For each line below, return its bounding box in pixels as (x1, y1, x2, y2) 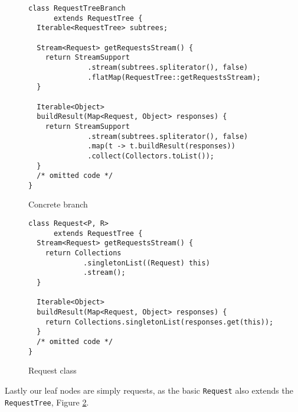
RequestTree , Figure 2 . (5, 395, 89, 408)
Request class (28, 364, 77, 377)
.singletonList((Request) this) (83, 258, 210, 267)
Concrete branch (28, 198, 88, 210)
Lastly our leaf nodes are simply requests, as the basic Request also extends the (5, 384, 293, 396)
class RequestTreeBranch (28, 4, 126, 12)
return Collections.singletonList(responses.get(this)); (45, 317, 274, 326)
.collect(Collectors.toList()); (87, 151, 214, 160)
